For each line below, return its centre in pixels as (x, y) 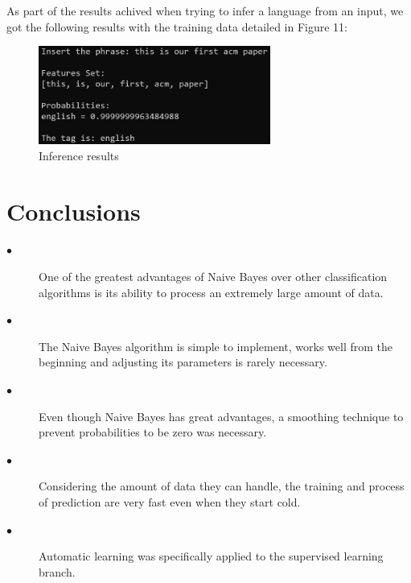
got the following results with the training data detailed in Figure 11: (177, 26)
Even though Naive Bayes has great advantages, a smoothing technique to (221, 416)
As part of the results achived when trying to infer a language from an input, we (205, 10)
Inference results (79, 155)
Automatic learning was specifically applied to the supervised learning (211, 556)
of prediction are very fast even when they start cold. (170, 502)
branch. (57, 571)
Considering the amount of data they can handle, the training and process (222, 486)
